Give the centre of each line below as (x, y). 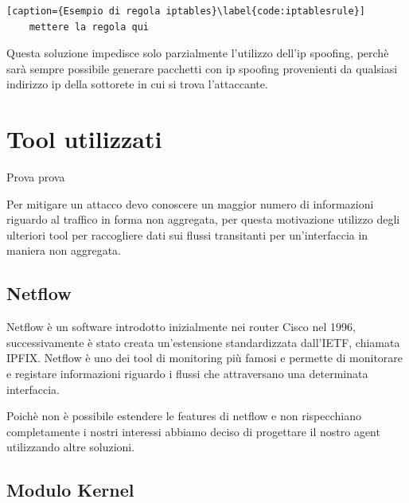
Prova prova (36, 177)
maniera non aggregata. (64, 250)
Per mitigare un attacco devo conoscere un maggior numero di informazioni (190, 203)
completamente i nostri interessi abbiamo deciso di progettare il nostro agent (193, 431)
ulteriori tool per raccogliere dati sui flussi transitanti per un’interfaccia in (187, 234)
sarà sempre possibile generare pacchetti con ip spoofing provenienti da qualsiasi (202, 68)
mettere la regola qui (89, 27)
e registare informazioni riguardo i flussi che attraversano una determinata (187, 374)
